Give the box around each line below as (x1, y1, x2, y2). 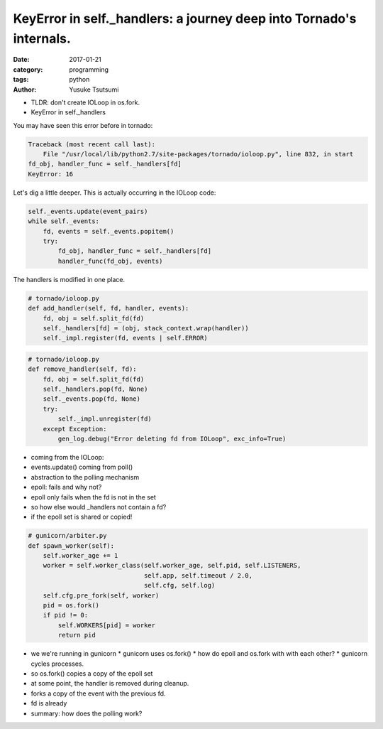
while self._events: (28, 217, 99, 225)
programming (69, 65, 109, 74)
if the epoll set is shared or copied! (30, 512, 133, 522)
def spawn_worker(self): (28, 541, 115, 550)
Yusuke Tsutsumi (69, 85, 119, 94)
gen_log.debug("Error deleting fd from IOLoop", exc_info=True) (57, 435, 287, 443)
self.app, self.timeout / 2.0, (143, 571, 253, 579)
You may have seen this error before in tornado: (13, 121, 153, 129)
